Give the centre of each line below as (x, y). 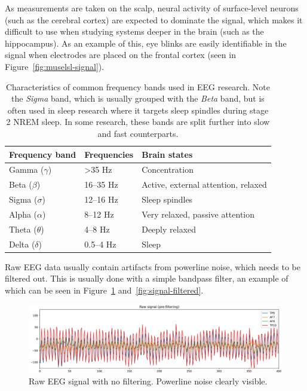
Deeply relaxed (169, 229)
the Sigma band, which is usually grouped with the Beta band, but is (138, 98)
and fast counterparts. (138, 133)
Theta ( (23, 229)
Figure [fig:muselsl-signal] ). (55, 66)
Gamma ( (27, 169)
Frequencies (109, 154)
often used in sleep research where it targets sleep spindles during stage (138, 110)
